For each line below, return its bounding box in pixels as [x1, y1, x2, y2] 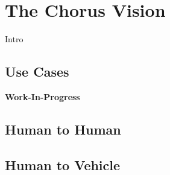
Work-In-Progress [5, 90, 80, 103]
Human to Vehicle [5, 155, 121, 174]
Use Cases [5, 62, 69, 81]
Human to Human [5, 119, 121, 138]
